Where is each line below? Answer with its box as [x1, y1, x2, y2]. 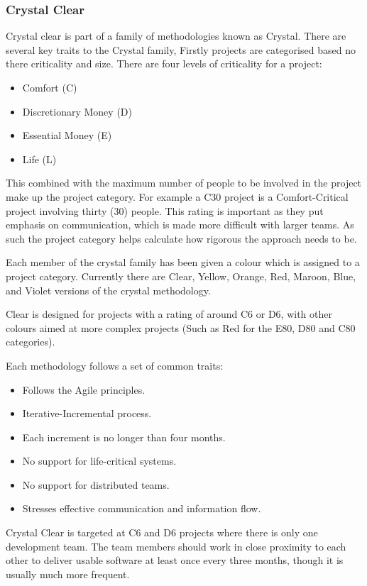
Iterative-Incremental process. [22, 406, 152, 421]
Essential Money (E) [22, 128, 112, 143]
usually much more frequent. [6, 566, 130, 581]
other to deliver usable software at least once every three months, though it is [6, 553, 344, 568]
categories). [6, 334, 55, 349]
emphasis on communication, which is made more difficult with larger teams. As [6, 217, 354, 232]
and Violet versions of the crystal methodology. [6, 282, 211, 297]
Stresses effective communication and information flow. [22, 501, 261, 516]
